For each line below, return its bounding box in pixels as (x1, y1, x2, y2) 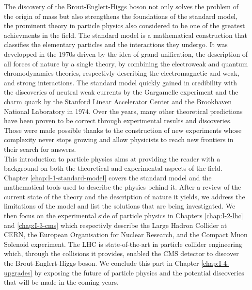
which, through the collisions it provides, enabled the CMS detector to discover (4, 248, 239, 258)
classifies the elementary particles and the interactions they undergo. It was (4, 39, 228, 49)
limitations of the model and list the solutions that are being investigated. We (4, 201, 236, 211)
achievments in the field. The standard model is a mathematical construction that (4, 30, 248, 40)
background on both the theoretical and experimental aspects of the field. (4, 163, 222, 173)
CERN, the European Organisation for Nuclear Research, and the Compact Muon (4, 229, 248, 240)
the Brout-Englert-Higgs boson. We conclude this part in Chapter (4, 258, 199, 268)
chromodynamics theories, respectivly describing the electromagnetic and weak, (4, 68, 239, 78)
